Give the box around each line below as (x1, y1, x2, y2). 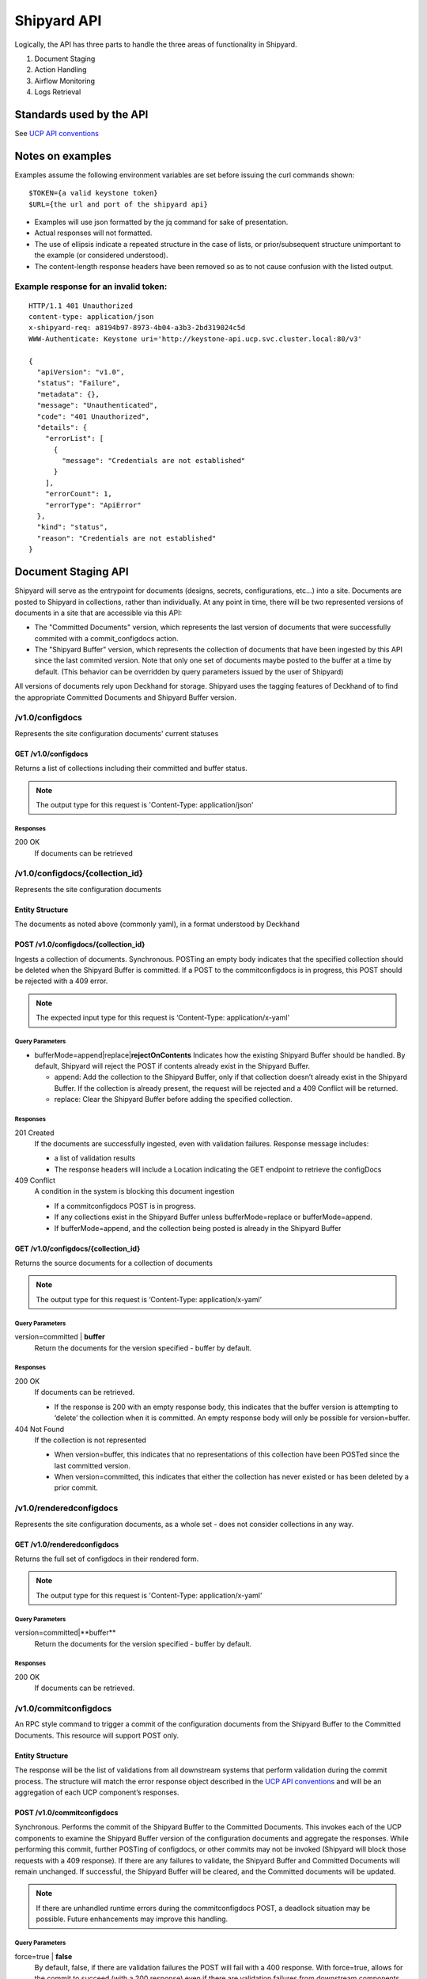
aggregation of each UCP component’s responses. (14, 1787, 179, 1797)
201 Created (14, 1128, 55, 1138)
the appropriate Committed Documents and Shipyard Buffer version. (14, 693, 237, 702)
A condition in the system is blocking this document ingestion (34, 1187, 235, 1196)
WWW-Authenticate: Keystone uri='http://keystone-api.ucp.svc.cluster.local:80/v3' (28, 334, 363, 344)
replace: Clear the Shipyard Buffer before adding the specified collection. (54, 1095, 293, 1104)
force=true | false (14, 1951, 73, 1961)
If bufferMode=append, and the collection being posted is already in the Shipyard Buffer (54, 1223, 342, 1233)
